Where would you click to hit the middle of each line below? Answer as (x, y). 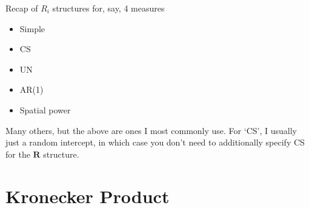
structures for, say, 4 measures (108, 8)
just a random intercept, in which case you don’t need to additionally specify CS (155, 142)
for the (18, 154)
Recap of (22, 8)
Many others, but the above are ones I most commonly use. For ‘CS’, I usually (151, 130)
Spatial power (45, 109)
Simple (32, 28)
